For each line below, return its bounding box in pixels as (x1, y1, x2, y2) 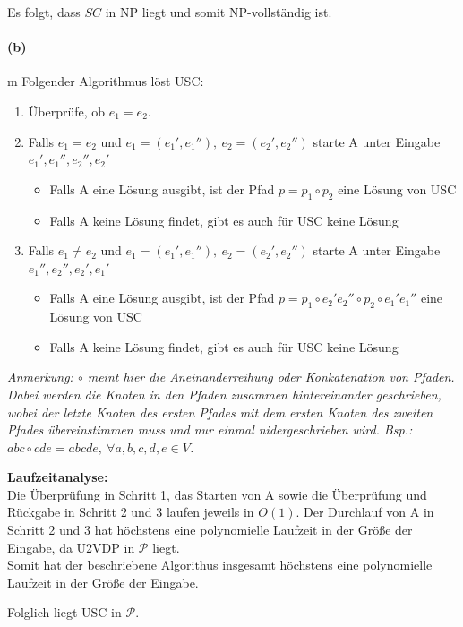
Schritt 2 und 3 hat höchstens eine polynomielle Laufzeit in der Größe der (7, 520, 413, 539)
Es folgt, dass (7, 3, 81, 21)
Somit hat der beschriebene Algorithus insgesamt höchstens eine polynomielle (7, 555, 433, 574)
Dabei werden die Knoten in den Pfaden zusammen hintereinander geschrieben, (7, 384, 442, 403)
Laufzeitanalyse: (7, 468, 108, 486)
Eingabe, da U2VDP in (7, 537, 135, 556)
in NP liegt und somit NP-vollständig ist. (105, 3, 332, 21)
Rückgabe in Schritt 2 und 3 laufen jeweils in (7, 502, 254, 521)
